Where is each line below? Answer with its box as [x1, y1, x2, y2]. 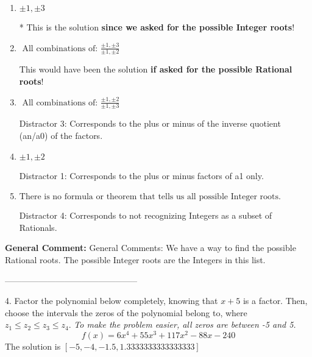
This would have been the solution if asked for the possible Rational [19, 63, 292, 76]
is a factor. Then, [243, 294, 308, 307]
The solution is [5, 340, 61, 353]
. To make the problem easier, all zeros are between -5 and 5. [68, 318, 296, 331]
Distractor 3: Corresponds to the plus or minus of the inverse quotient [19, 117, 281, 130]
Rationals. [19, 221, 57, 233]
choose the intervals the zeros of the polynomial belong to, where [5, 306, 247, 319]
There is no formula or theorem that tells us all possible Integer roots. [19, 193, 281, 202]
